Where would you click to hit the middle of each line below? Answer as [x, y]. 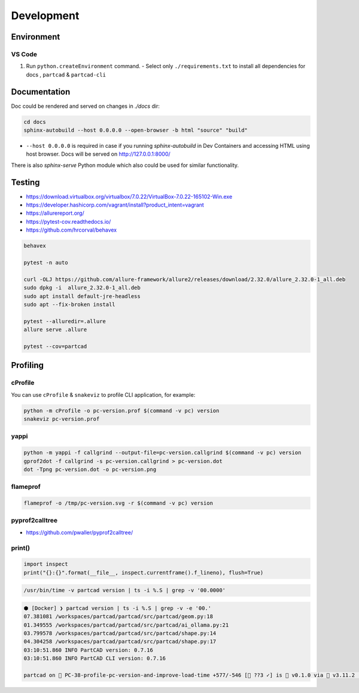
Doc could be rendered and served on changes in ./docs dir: [85, 106]
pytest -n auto [46, 262]
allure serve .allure [55, 330]
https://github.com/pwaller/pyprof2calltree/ [80, 532]
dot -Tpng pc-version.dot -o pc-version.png [90, 469]
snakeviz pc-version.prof [62, 419]
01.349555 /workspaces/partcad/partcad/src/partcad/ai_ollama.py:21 [126, 625]
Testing [25, 182]
